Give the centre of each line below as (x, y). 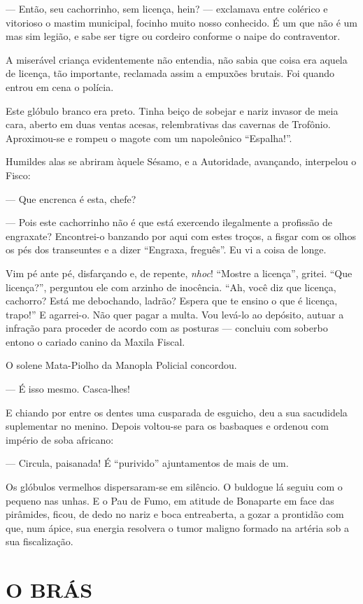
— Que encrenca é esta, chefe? (71, 198)
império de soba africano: (60, 439)
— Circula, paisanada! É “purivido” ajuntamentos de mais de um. (147, 463)
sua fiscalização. (40, 541)
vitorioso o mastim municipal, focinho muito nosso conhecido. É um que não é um (181, 22)
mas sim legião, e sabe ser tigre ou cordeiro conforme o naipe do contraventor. (173, 36)
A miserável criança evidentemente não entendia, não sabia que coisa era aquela (177, 59)
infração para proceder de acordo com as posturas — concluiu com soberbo (167, 328)
